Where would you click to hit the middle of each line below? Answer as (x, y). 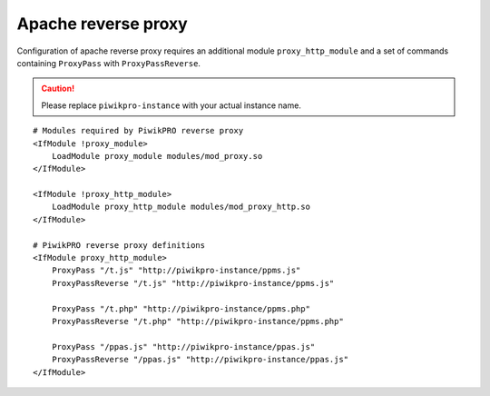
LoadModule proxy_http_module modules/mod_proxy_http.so (181, 207)
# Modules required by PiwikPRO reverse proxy (138, 131)
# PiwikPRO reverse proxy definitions (119, 245)
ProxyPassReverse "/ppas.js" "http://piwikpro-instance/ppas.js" (200, 360)
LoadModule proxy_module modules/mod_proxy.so (157, 156)
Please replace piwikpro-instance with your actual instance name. (171, 105)
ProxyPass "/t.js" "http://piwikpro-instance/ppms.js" (176, 271)
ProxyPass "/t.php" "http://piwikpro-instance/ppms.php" (181, 308)
